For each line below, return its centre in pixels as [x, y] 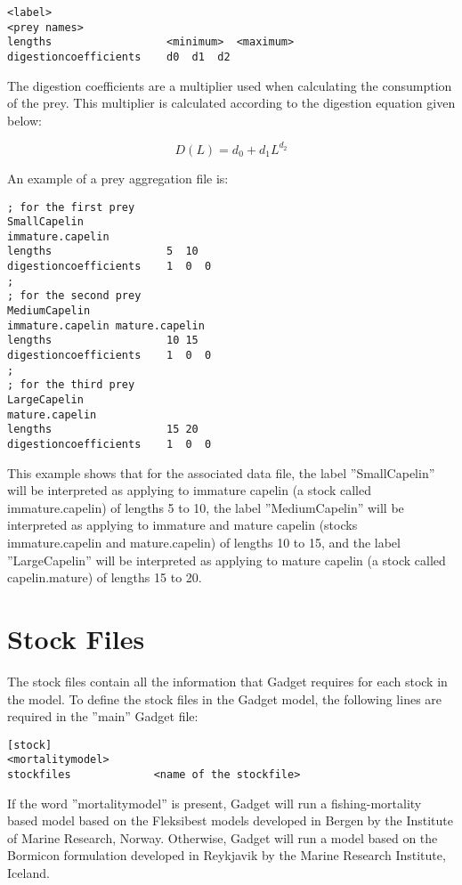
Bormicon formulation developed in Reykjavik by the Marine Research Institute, [227, 855]
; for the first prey [71, 207]
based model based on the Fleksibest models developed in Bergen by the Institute [230, 820]
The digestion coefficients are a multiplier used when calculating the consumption [230, 85]
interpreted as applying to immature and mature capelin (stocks [182, 525]
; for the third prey [71, 385]
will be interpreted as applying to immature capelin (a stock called [189, 490]
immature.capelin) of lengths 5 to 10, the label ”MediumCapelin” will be [206, 507]
